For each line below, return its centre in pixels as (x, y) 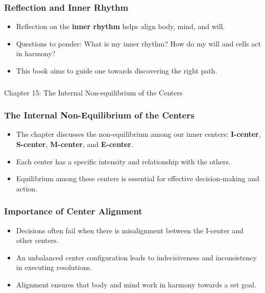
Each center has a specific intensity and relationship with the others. (123, 161)
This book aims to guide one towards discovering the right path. (117, 70)
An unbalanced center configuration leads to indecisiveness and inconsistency (136, 257)
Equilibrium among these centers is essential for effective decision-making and (138, 178)
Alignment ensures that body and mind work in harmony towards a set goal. (136, 284)
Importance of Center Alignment (73, 211)
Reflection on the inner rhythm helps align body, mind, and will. (121, 26)
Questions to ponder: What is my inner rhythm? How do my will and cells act (138, 43)
